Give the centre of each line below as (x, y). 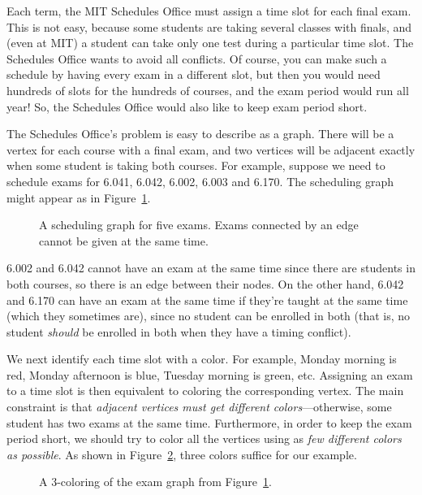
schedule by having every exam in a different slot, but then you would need (194, 74)
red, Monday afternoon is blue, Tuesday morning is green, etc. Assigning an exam (210, 374)
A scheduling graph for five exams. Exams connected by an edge (199, 225)
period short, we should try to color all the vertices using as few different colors (204, 439)
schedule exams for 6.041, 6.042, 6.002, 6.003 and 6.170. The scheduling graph (200, 181)
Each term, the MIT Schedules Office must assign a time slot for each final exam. (209, 11)
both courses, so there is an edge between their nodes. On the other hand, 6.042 (205, 283)
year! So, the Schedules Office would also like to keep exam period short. (187, 106)
